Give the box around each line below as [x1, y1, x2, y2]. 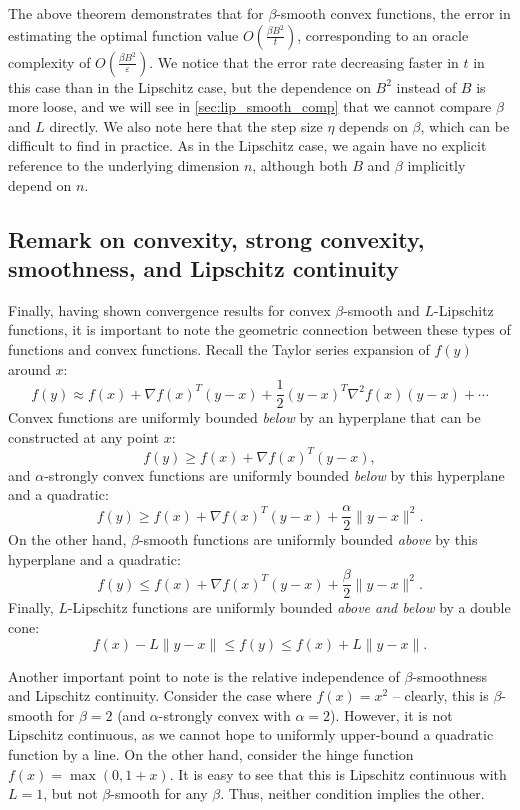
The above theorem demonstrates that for [8, 3, 264, 23]
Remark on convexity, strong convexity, [8, 223, 425, 254]
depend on [8, 174, 72, 195]
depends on [339, 115, 408, 136]
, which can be [420, 115, 510, 136]
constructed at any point [8, 426, 160, 447]
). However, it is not [330, 704, 453, 725]
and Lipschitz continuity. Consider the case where [8, 685, 312, 706]
